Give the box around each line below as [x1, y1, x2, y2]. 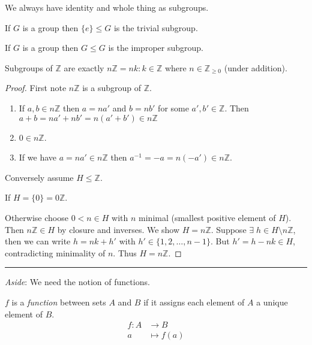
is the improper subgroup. [108, 41, 203, 54]
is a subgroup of [82, 81, 142, 94]
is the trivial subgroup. [113, 21, 198, 34]
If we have [19, 151, 56, 164]
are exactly [64, 61, 104, 74]
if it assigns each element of [143, 295, 245, 308]
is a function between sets [11, 295, 106, 308]
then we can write [5, 235, 71, 247]
